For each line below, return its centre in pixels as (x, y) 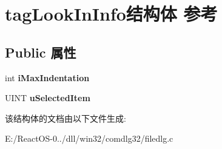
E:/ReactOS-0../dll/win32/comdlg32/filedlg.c (89, 138)
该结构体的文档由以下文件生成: (66, 118)
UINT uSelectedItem (48, 98)
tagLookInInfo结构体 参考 (111, 14)
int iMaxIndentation (47, 77)
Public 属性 (41, 52)
